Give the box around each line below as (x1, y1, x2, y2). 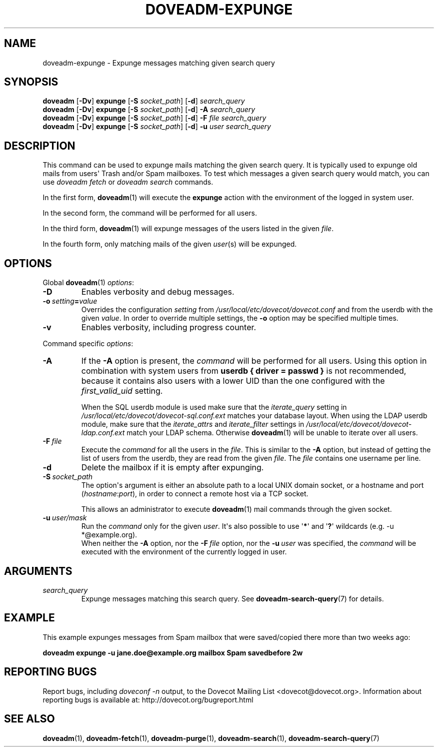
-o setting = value (42, 297, 97, 306)
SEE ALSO (4, 712, 55, 725)
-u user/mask (42, 513, 87, 522)
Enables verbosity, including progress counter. (81, 322, 256, 333)
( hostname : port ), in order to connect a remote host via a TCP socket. (81, 489, 308, 498)
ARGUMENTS (4, 564, 72, 577)
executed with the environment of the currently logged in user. (81, 547, 287, 556)
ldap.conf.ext (81, 428, 125, 437)
